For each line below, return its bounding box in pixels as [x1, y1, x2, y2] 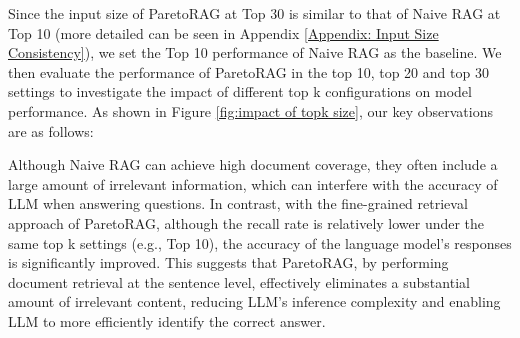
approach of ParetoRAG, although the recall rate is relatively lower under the [8, 212, 485, 233]
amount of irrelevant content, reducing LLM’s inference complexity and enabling [8, 291, 501, 312]
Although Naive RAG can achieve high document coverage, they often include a [8, 154, 498, 175]
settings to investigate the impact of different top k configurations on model [8, 81, 472, 102]
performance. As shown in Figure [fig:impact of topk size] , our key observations [8, 100, 493, 121]
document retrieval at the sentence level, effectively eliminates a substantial [8, 271, 470, 292]
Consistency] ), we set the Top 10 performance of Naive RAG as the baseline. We [8, 42, 502, 63]
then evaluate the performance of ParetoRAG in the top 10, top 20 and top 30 [8, 61, 489, 82]
